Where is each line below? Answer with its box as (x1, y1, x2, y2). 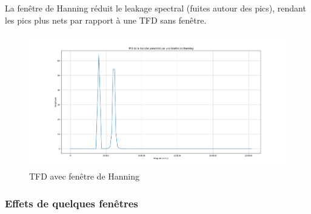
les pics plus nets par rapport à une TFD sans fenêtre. (5, 13, 207, 26)
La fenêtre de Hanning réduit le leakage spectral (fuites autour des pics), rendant (5, 2, 306, 14)
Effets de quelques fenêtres (5, 195, 138, 210)
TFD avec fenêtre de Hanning (29, 170, 140, 183)
